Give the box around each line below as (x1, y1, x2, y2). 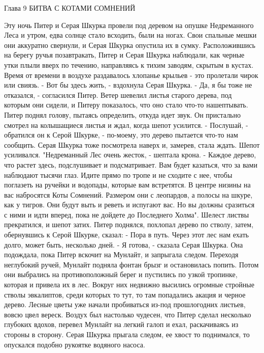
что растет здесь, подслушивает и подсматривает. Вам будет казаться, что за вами (4, 159, 257, 170)
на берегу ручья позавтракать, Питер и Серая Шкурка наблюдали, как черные (4, 49, 245, 60)
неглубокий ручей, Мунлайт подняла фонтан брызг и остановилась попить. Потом (4, 259, 259, 269)
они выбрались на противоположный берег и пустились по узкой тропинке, (4, 269, 238, 280)
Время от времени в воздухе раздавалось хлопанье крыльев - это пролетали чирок (4, 69, 258, 80)
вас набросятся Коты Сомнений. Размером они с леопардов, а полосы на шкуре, (4, 189, 253, 200)
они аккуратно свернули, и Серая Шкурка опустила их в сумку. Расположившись (4, 39, 255, 50)
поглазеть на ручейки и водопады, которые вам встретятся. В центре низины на (4, 179, 251, 190)
